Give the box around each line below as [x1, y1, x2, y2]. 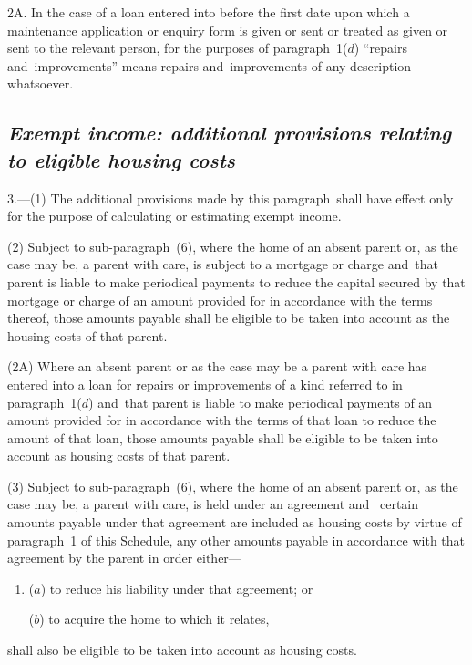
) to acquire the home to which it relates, [39, 609, 270, 629]
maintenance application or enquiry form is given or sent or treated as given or [7, 20, 448, 39]
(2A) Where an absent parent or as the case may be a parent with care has [7, 357, 427, 376]
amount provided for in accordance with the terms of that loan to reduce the [7, 410, 436, 430]
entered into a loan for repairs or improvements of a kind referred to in [7, 374, 403, 393]
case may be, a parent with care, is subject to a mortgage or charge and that [7, 255, 438, 274]
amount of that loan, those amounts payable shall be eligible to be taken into [7, 428, 438, 447]
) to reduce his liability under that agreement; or [40, 578, 313, 597]
